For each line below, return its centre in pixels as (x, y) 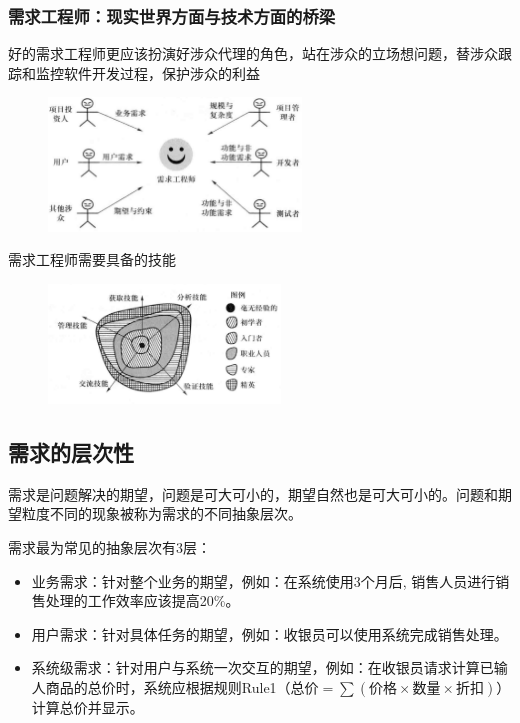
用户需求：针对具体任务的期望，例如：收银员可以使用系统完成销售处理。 (269, 633)
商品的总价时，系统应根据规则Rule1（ (168, 686)
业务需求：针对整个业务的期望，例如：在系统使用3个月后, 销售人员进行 (263, 580)
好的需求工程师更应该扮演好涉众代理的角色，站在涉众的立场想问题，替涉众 (253, 53)
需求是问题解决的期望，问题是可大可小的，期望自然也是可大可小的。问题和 (253, 493)
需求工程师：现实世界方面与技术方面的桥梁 (172, 15)
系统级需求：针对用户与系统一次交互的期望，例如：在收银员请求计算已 (262, 667)
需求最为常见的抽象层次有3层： (109, 546)
